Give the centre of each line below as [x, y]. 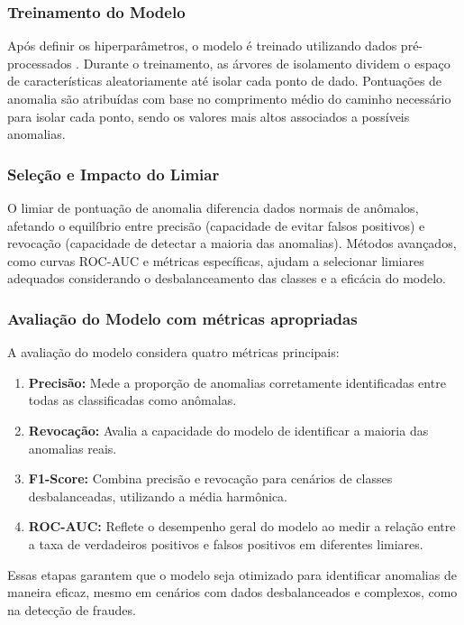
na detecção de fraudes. [72, 609]
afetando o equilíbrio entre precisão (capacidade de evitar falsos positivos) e [216, 225]
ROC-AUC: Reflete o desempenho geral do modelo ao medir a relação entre [242, 526]
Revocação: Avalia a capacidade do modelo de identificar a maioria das [228, 430]
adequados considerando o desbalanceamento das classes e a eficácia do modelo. [227, 278]
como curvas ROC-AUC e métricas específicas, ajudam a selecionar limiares [216, 260]
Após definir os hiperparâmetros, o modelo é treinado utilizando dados [202, 46]
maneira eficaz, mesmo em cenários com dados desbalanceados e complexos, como [232, 592]
